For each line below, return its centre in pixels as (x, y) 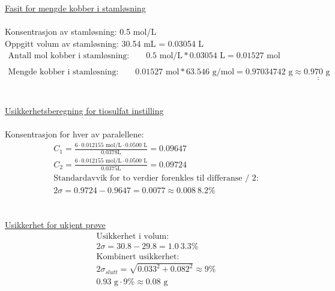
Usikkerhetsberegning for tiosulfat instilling (84, 111)
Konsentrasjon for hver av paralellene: (74, 134)
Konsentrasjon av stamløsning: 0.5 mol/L (81, 31)
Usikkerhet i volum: (133, 236)
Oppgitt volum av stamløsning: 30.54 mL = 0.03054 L (104, 43)
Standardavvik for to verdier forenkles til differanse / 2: (156, 178)
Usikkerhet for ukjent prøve (55, 225)
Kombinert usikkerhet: (138, 256)
